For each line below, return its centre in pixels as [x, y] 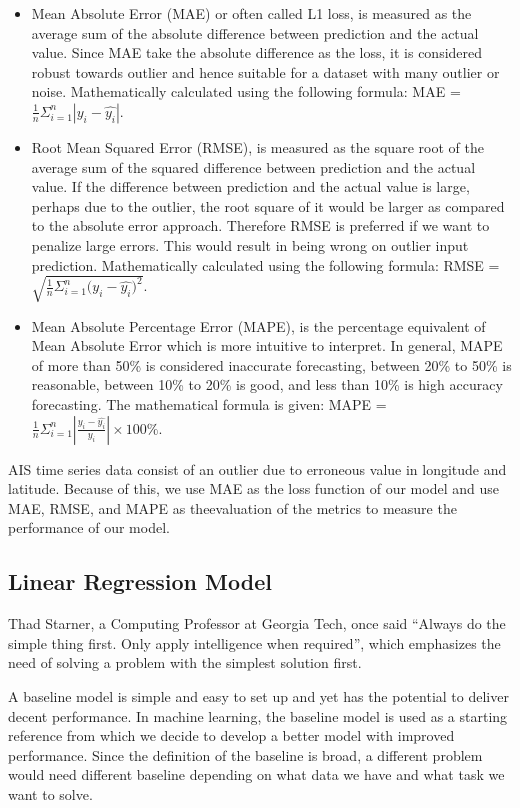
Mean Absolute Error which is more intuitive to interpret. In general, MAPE [267, 345]
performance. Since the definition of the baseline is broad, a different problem [245, 754]
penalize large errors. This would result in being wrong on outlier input [250, 244]
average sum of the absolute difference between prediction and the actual [255, 32]
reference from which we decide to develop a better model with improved [231, 735]
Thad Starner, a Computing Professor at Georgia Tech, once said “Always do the [257, 623]
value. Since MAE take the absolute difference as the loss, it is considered [257, 52]
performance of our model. [89, 527]
